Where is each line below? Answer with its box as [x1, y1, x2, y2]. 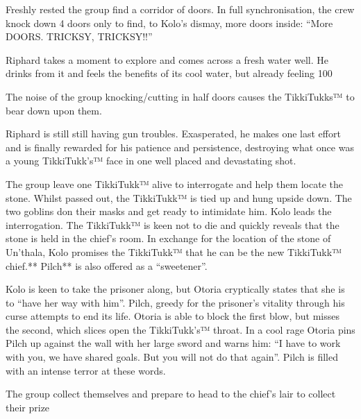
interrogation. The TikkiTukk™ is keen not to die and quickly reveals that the [6, 217, 339, 232]
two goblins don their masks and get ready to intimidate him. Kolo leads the [6, 204, 332, 219]
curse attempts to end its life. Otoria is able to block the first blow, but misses [6, 309, 339, 323]
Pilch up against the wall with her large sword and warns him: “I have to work [6, 336, 341, 350]
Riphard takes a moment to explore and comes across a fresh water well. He [6, 52, 329, 67]
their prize [6, 400, 50, 414]
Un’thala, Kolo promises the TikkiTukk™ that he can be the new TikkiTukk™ [6, 244, 342, 259]
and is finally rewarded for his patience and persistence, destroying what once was [6, 139, 354, 154]
